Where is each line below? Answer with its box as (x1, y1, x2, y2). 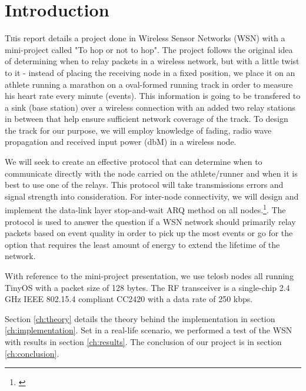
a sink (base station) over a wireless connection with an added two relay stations (5, 101, 295, 113)
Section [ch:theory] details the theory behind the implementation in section (5, 312, 275, 324)
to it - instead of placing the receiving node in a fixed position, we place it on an (5, 66, 295, 78)
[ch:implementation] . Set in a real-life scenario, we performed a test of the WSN (5, 324, 292, 336)
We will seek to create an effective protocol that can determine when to (5, 155, 262, 168)
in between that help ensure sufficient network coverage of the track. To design (5, 112, 288, 125)
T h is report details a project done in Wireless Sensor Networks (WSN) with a (5, 32, 285, 44)
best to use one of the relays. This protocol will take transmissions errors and (5, 178, 284, 191)
